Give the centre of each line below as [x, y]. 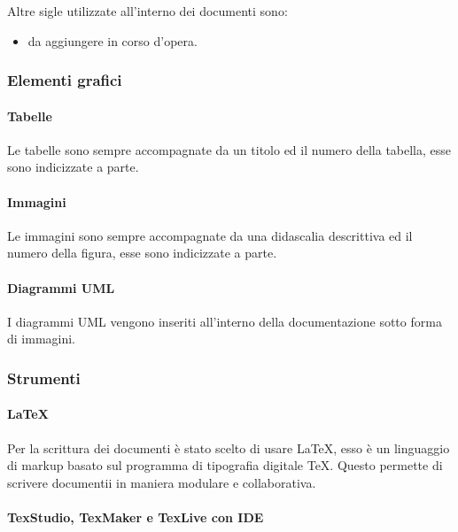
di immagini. [42, 339]
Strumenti [44, 378]
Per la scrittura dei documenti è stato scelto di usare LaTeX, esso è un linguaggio [229, 447]
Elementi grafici [65, 80]
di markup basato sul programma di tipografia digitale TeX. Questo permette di [225, 465]
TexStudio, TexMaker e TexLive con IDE [136, 517]
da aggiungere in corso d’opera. [113, 40]
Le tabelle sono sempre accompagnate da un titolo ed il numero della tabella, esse [229, 149]
